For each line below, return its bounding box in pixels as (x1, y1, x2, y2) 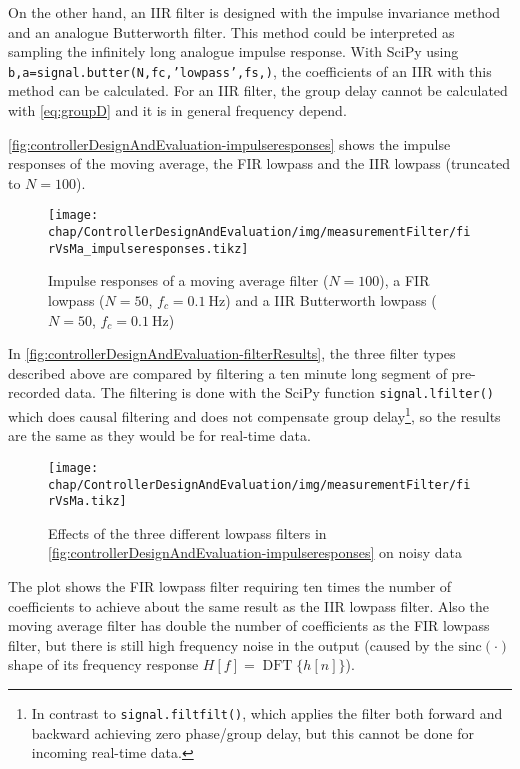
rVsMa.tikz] (48, 494, 127, 509)
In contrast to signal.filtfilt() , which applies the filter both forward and (31, 702, 503, 723)
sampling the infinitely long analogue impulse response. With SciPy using (8, 41, 459, 62)
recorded (8, 382, 61, 403)
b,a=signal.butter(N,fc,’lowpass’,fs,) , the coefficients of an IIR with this (8, 60, 492, 81)
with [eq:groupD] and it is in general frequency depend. (8, 100, 347, 121)
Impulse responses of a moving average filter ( (48, 270, 329, 291)
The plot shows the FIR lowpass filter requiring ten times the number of (8, 576, 452, 596)
